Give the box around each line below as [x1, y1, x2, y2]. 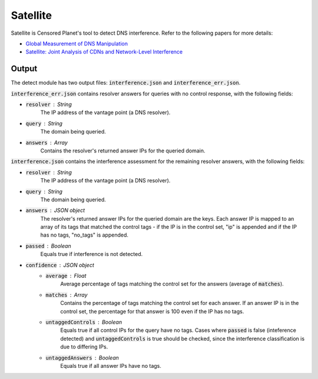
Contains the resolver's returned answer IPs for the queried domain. [40, 147, 206, 154]
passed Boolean [25, 242, 71, 250]
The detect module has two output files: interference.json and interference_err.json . [11, 79, 241, 87]
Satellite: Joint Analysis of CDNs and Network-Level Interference [25, 48, 183, 55]
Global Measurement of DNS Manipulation [25, 40, 128, 47]
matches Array [45, 291, 88, 298]
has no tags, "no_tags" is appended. [40, 231, 129, 238]
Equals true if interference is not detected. [40, 251, 143, 258]
